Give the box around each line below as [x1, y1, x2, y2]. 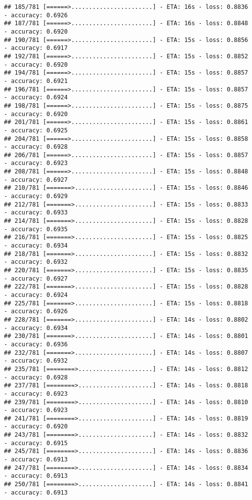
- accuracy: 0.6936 [4, 340, 68, 348]
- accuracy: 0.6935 [4, 225, 68, 233]
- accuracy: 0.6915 [4, 439, 68, 447]
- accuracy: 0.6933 [4, 209, 68, 216]
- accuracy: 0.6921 [4, 77, 68, 84]
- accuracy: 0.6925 [4, 126, 68, 134]
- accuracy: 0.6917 [4, 44, 68, 52]
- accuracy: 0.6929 [4, 193, 68, 200]
